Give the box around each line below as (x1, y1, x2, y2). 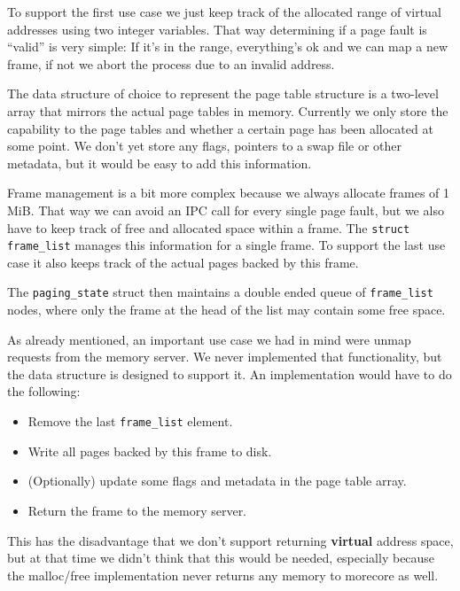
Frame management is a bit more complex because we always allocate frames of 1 (7, 183, 450, 202)
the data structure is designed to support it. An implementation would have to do (7, 364, 452, 383)
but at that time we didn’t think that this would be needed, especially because (7, 548, 435, 567)
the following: (7, 382, 81, 400)
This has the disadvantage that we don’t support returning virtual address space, (7, 531, 454, 549)
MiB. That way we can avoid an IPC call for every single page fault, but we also (7, 200, 444, 219)
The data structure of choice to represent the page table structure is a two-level (7, 84, 439, 103)
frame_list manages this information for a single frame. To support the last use (7, 236, 446, 254)
